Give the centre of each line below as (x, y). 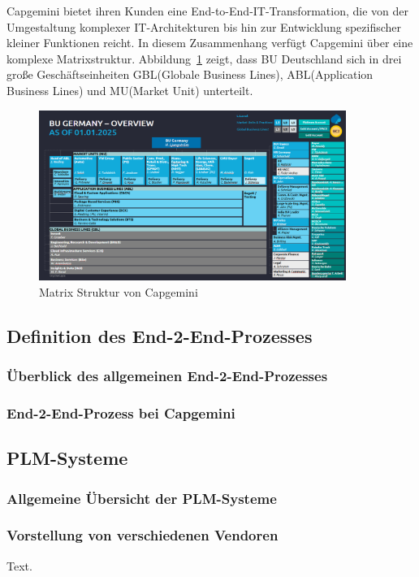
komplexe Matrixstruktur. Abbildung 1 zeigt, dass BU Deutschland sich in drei (204, 58)
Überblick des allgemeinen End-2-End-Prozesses (167, 376)
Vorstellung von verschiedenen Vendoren (143, 535)
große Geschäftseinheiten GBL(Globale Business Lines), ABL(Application (190, 74)
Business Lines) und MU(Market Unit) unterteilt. (130, 90)
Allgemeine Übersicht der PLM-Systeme (142, 498)
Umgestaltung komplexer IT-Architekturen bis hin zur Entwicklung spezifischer (204, 26)
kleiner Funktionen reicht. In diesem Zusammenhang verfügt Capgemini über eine (210, 43)
